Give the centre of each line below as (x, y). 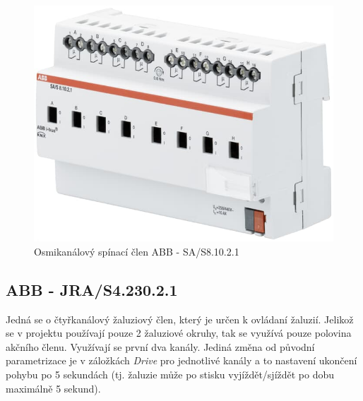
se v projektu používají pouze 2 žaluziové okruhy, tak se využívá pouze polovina (179, 333)
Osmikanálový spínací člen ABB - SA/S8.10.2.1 (137, 251)
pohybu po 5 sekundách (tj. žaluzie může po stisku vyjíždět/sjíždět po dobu (170, 374)
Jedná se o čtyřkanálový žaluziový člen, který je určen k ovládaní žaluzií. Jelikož (180, 319)
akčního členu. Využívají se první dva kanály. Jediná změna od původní (160, 346)
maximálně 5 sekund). (53, 388)
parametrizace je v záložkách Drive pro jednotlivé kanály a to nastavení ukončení (181, 360)
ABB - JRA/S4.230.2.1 (92, 289)
